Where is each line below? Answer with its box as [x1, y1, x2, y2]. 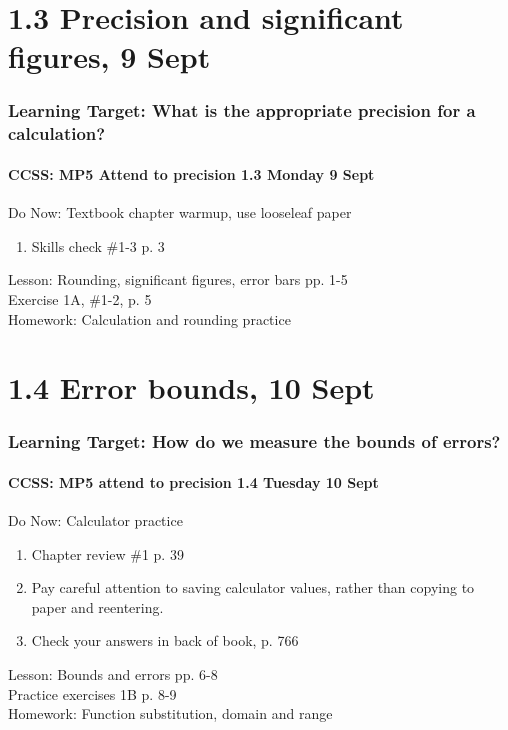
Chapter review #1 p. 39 [31, 543, 184, 564]
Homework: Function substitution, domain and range [8, 703, 333, 724]
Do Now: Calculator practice [8, 510, 183, 531]
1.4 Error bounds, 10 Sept [8, 367, 375, 408]
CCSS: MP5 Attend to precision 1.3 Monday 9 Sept [8, 163, 375, 184]
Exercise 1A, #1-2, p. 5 [8, 288, 152, 309]
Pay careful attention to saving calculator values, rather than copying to [31, 577, 475, 598]
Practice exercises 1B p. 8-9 [8, 683, 177, 704]
